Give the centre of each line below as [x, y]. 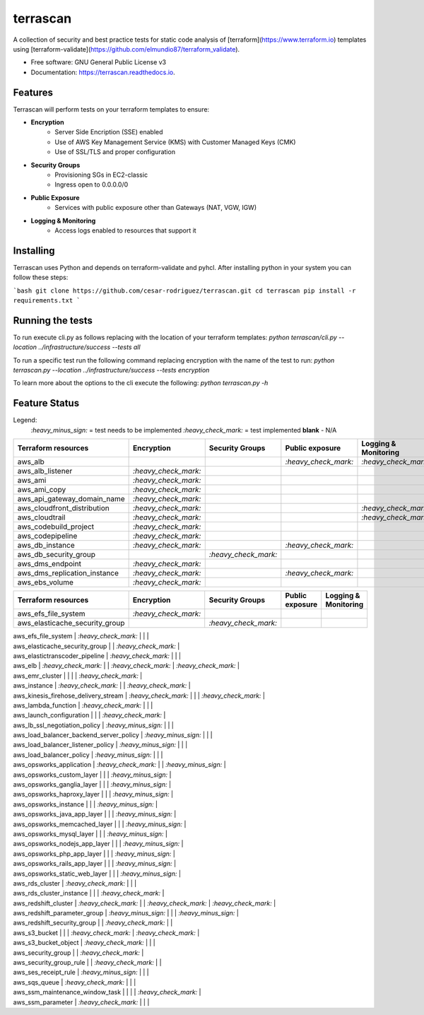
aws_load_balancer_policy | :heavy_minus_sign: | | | [88, 755]
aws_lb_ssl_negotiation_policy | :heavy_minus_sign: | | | [94, 725]
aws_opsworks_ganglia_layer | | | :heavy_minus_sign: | [92, 785]
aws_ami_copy [42, 490]
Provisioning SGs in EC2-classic [101, 175]
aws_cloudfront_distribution [63, 508]
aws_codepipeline [47, 536]
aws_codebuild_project [56, 527]
